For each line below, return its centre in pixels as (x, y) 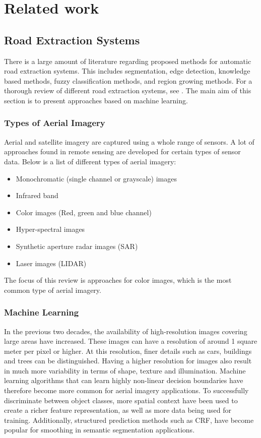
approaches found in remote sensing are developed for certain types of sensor (122, 151)
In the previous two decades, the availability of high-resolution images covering (126, 331)
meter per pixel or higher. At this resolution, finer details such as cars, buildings (128, 351)
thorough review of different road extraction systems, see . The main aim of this (128, 90)
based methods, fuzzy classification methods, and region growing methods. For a (128, 80)
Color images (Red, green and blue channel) (84, 212)
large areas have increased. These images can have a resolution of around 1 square (131, 341)
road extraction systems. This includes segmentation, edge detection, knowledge (127, 71)
